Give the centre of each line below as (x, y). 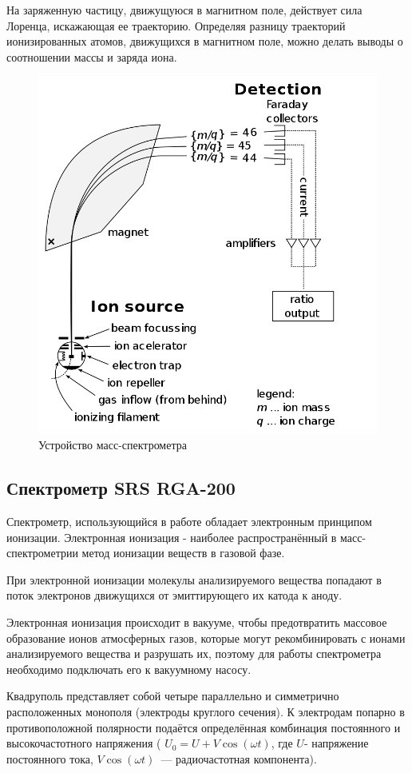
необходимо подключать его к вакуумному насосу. (129, 669)
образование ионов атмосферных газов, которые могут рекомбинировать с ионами (206, 638)
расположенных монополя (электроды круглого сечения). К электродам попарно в (206, 712)
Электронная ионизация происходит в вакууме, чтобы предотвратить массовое (197, 622)
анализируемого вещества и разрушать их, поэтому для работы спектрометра (194, 653)
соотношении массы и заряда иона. (92, 56)
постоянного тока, (50, 758)
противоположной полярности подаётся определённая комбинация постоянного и (204, 727)
